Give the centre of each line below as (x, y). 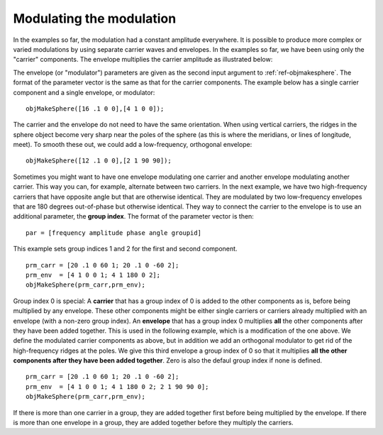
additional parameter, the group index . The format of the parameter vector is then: (134, 216)
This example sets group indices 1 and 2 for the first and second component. (125, 249)
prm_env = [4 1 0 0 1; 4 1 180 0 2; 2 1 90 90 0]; (117, 386)
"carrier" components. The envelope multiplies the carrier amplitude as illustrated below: (143, 60)
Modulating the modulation (95, 18)
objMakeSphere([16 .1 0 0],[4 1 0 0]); (95, 109)
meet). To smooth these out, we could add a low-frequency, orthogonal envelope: (133, 145)
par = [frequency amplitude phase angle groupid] (114, 233)
